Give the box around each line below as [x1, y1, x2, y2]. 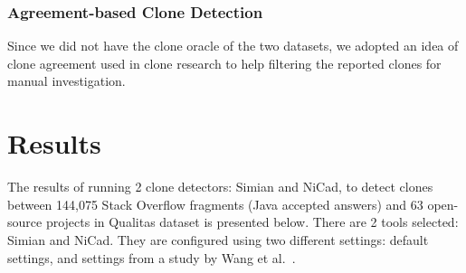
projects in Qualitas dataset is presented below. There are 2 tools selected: [45, 212, 459, 231]
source [7, 212, 43, 231]
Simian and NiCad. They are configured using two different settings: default [7, 230, 429, 249]
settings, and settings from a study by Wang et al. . [7, 248, 296, 267]
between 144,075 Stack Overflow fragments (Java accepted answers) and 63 [7, 194, 423, 213]
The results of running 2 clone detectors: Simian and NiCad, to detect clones [7, 177, 433, 196]
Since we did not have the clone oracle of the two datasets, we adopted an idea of [7, 36, 459, 55]
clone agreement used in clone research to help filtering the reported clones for [7, 53, 442, 72]
